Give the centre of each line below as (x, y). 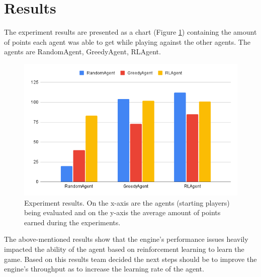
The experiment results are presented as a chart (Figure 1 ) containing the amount (130, 32)
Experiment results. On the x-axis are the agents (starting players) (127, 202)
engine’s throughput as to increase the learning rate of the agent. (104, 269)
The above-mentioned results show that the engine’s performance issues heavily (126, 239)
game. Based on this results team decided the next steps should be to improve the (130, 259)
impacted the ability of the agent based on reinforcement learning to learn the (124, 249)
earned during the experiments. (72, 222)
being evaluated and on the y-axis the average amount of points (122, 212)
